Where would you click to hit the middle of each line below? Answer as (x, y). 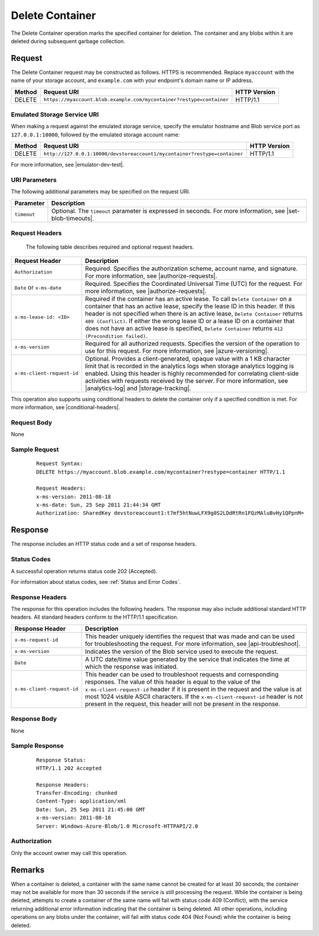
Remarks (28, 870)
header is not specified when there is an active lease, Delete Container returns (194, 313)
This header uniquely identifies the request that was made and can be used (190, 636)
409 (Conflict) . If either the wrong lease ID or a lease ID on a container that (190, 321)
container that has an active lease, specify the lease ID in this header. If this (190, 306)
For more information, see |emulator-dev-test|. (67, 165)
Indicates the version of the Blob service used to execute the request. (182, 651)
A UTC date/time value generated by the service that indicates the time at (187, 659)
